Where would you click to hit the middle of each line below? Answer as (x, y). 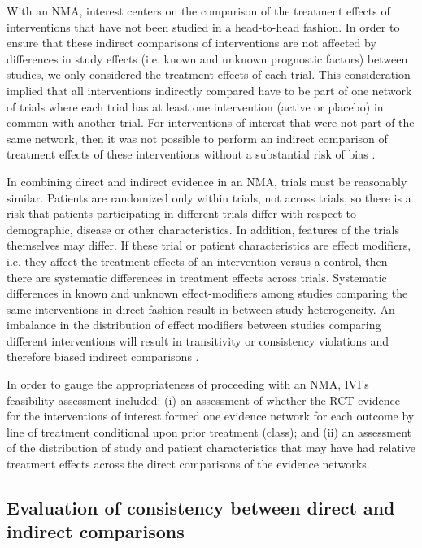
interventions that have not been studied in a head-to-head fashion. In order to (203, 26)
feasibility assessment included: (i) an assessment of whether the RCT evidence (203, 400)
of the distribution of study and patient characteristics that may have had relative (211, 448)
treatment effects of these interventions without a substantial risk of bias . (191, 154)
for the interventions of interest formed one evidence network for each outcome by (211, 416)
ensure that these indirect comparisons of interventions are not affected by (191, 43)
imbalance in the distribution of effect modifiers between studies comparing (194, 325)
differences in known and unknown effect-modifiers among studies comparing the (207, 293)
